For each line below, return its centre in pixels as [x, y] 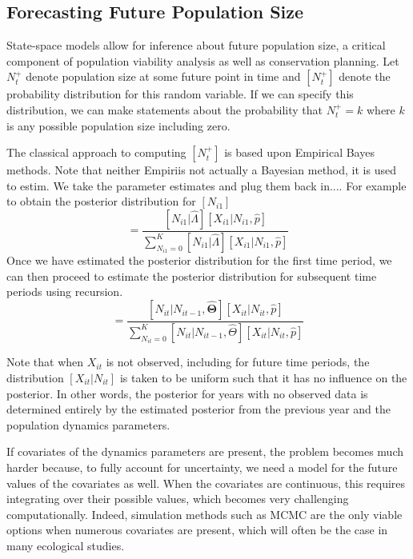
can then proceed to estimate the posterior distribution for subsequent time [192, 276]
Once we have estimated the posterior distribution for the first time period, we [199, 260]
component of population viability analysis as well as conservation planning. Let [203, 60]
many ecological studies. [66, 545]
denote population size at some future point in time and [163, 76]
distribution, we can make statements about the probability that [165, 109]
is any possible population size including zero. [118, 125]
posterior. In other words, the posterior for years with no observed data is [187, 393]
